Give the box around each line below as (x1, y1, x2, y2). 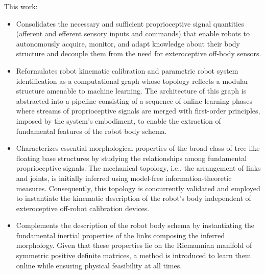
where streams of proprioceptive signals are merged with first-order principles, (16, 105, 260, 116)
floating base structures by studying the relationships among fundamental (16, 152, 247, 163)
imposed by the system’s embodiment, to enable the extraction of (16, 115, 221, 126)
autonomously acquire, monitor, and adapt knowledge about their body (16, 38, 240, 49)
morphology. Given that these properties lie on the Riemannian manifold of (16, 240, 252, 250)
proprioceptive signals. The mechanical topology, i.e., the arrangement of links (16, 163, 261, 173)
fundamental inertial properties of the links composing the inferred (16, 230, 225, 240)
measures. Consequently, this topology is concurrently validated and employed (16, 182, 260, 193)
